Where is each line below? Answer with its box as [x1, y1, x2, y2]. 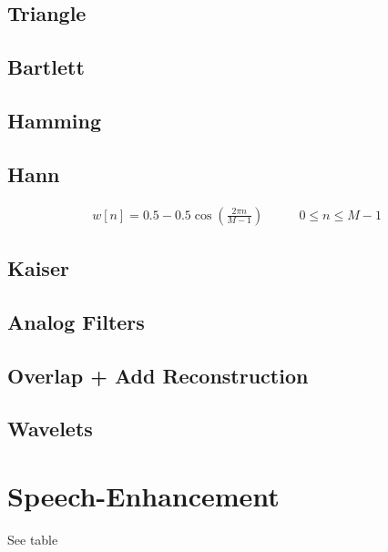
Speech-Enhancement [7, 476, 280, 514]
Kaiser [7, 253, 69, 281]
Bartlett [7, 53, 85, 81]
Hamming [7, 106, 102, 134]
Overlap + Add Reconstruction [7, 361, 309, 389]
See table [7, 529, 58, 548]
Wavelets [7, 414, 93, 443]
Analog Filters [7, 307, 145, 335]
